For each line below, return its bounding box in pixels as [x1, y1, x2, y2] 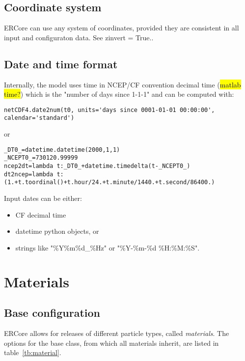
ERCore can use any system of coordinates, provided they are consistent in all [4, 23, 239, 33]
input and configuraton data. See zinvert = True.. [4, 32, 154, 42]
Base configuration [4, 305, 100, 320]
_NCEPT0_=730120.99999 [4, 154, 78, 162]
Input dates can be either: [4, 193, 82, 203]
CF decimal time [15, 209, 66, 220]
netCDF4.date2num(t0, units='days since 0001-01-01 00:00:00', [4, 106, 215, 113]
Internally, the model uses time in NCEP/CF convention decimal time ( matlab [4, 79, 241, 89]
